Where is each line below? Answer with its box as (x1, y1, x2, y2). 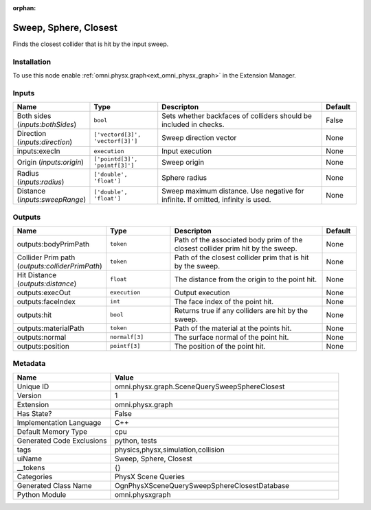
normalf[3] (110, 334, 144, 341)
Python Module (16, 489, 67, 499)
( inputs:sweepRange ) (16, 195, 87, 205)
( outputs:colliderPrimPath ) (16, 261, 102, 270)
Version (16, 391, 42, 400)
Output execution (174, 288, 230, 297)
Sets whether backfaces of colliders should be (161, 111, 313, 121)
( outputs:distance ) (16, 279, 77, 288)
